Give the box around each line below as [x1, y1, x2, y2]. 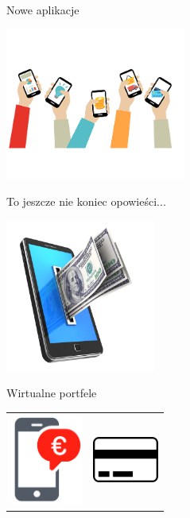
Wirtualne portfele [6, 385, 97, 401]
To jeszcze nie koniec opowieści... [6, 193, 166, 210]
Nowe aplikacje [6, 2, 79, 17]
